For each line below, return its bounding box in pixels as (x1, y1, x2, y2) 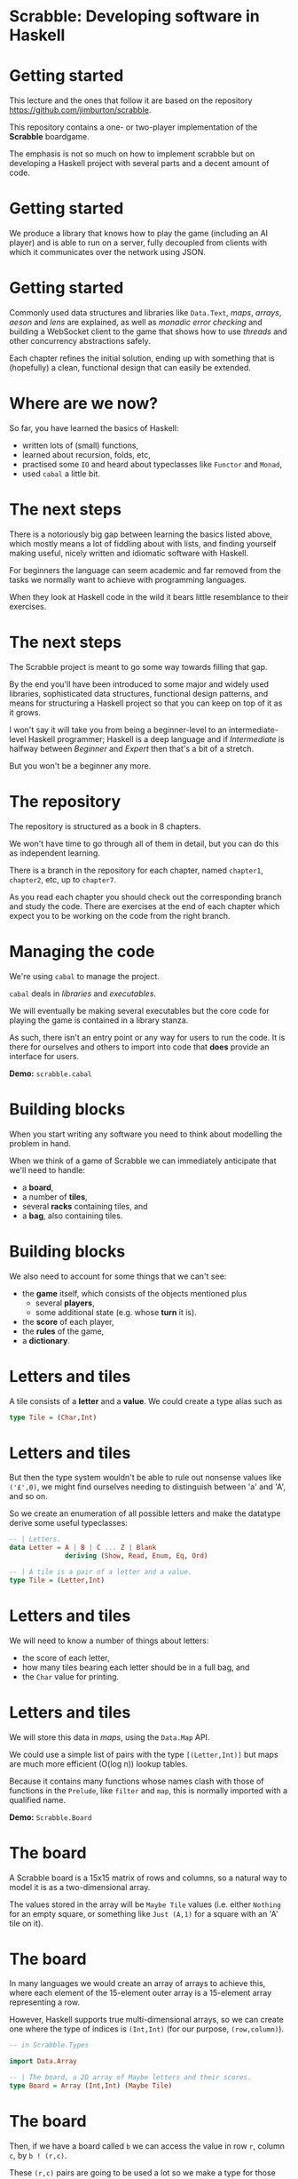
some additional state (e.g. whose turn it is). (35, 1306, 197, 1317)
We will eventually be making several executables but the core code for (9, 1005, 271, 1016)
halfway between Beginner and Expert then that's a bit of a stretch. (9, 743, 255, 754)
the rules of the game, (21, 1326, 105, 1337)
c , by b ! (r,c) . (9, 2150, 67, 2160)
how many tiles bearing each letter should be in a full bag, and (21, 1662, 250, 1672)
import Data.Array (9, 2057, 77, 2066)
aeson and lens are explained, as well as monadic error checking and (9, 317, 263, 327)
